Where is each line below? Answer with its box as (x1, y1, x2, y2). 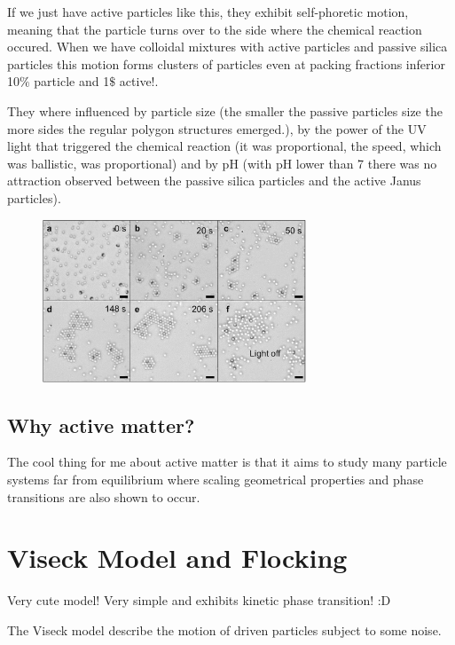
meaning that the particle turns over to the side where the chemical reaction (7, 20, 422, 38)
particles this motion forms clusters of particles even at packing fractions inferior (7, 54, 445, 73)
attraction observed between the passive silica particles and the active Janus (7, 171, 421, 190)
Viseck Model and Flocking (7, 539, 348, 576)
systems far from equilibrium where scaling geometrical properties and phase (7, 470, 424, 489)
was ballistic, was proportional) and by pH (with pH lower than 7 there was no (7, 153, 437, 172)
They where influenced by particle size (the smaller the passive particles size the (7, 101, 443, 120)
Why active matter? (7, 411, 195, 438)
